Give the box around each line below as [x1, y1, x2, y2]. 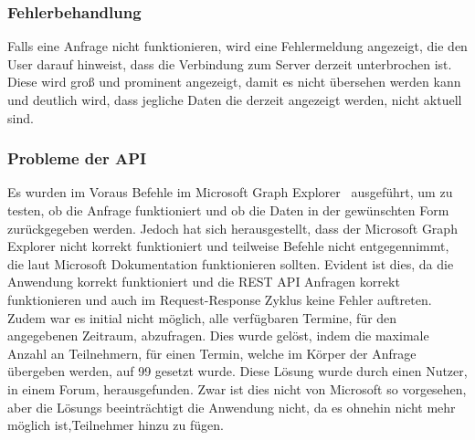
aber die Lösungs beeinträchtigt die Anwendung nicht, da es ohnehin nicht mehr [7, 397, 456, 416]
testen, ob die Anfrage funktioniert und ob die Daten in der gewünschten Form [7, 201, 449, 219]
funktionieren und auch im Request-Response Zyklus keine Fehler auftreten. [7, 289, 432, 309]
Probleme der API [7, 147, 147, 170]
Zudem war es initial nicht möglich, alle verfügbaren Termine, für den [7, 308, 397, 327]
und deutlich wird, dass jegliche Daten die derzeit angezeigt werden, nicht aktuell [7, 90, 462, 109]
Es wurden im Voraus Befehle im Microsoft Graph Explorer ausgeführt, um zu [7, 183, 453, 202]
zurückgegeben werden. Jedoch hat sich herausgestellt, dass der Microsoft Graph [7, 218, 458, 237]
